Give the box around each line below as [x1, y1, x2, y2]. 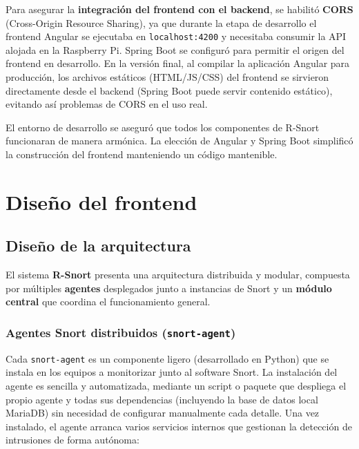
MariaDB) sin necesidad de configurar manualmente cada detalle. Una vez [6, 405, 320, 420]
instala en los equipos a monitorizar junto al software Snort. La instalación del [6, 365, 338, 379]
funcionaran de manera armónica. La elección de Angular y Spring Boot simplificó [6, 133, 353, 148]
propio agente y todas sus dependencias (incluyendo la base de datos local [6, 392, 318, 406]
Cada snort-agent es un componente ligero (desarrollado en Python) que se [6, 351, 329, 365]
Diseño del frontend [6, 187, 197, 216]
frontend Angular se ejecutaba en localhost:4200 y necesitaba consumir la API [6, 29, 347, 44]
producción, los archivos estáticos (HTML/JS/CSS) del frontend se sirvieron [6, 70, 329, 84]
